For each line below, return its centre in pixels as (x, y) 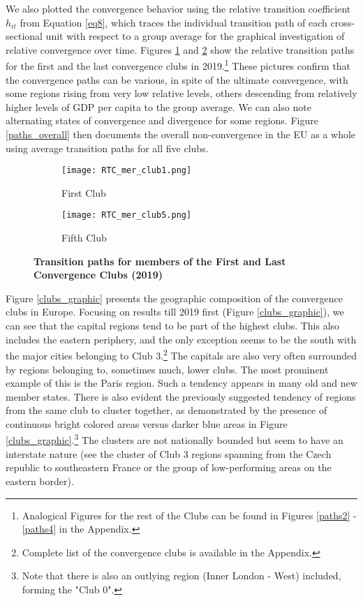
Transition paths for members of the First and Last (160, 261)
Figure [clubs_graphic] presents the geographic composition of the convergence (174, 298)
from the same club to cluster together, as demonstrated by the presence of (166, 410)
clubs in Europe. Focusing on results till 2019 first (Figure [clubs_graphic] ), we (175, 312)
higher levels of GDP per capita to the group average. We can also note (158, 106)
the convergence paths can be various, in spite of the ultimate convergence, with (177, 79)
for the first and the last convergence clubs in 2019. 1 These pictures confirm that (178, 65)
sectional (24, 36)
